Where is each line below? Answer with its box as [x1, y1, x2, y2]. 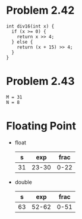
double [14, 178, 33, 186]
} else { [11, 39, 33, 45]
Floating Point [6, 119, 76, 133]
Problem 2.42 [6, 4, 75, 17]
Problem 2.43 [6, 75, 75, 88]
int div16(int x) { [6, 23, 55, 29]
